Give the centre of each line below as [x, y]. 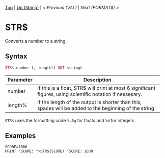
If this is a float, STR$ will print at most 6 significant [96, 88]
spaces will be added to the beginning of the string [96, 108]
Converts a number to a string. [36, 41]
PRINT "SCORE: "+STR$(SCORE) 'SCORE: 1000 [49, 151]
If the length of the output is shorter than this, [89, 102]
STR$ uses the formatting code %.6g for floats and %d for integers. [70, 120]
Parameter [20, 79]
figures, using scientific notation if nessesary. [90, 94]
